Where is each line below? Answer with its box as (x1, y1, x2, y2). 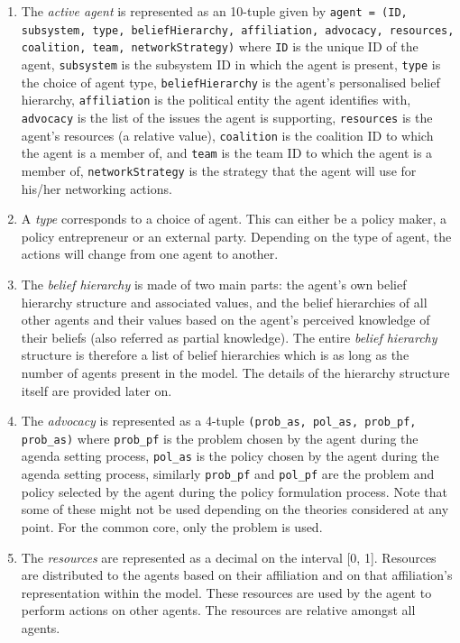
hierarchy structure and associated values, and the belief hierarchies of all (21, 292, 428, 311)
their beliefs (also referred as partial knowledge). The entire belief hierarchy (21, 327, 437, 346)
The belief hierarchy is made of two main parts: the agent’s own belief (21, 274, 407, 293)
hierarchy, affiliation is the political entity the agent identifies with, (21, 90, 411, 109)
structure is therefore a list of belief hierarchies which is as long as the (21, 345, 409, 364)
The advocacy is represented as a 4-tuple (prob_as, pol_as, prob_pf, (21, 411, 417, 430)
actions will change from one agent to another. (21, 244, 279, 263)
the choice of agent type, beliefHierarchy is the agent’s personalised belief (21, 72, 440, 91)
